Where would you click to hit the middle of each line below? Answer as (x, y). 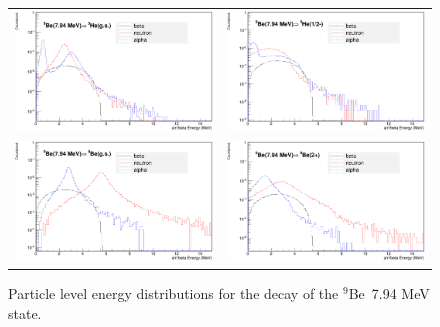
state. (25, 313)
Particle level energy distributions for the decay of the (173, 293)
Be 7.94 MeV (389, 293)
